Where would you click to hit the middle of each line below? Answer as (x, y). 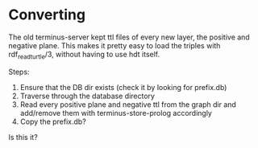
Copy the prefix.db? (53, 121)
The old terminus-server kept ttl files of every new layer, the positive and (129, 37)
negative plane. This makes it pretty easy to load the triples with (114, 45)
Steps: (19, 72)
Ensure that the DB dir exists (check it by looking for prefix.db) (123, 87)
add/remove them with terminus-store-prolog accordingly (116, 113)
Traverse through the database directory (87, 96)
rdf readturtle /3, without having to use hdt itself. (84, 55)
